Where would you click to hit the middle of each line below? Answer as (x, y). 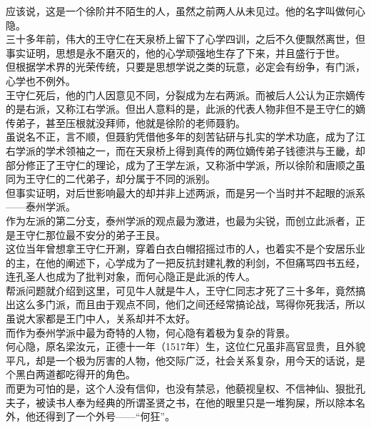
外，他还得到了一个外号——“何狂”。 (91, 416)
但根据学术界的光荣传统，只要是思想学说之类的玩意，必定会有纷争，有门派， (185, 67)
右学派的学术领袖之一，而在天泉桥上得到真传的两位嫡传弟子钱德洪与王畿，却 (185, 150)
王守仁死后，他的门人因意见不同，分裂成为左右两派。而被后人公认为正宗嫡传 (185, 95)
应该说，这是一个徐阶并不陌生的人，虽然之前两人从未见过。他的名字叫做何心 (185, 11)
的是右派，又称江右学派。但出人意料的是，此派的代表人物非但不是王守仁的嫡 (185, 109)
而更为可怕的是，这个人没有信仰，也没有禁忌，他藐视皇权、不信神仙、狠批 (181, 388)
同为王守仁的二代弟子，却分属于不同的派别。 (111, 179)
